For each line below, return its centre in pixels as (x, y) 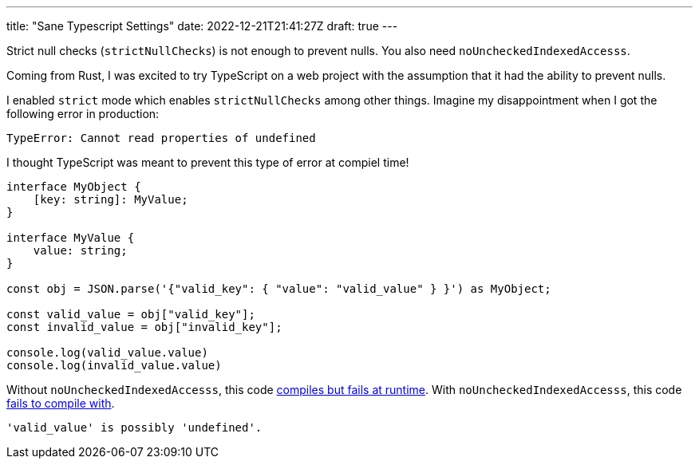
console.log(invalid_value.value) (114, 365)
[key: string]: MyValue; (111, 199)
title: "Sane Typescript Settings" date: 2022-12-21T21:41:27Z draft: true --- (202, 26)
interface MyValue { (71, 238)
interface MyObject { (74, 187)
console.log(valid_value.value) (107, 353)
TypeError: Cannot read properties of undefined (161, 138)
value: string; (80, 250)
